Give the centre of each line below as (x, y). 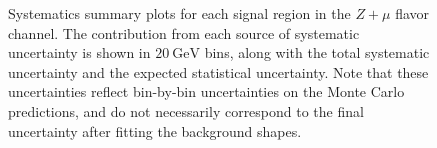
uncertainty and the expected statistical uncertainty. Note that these (218, 71)
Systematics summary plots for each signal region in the (179, 13)
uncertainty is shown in (79, 52)
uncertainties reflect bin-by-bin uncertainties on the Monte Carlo (206, 91)
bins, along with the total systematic (317, 52)
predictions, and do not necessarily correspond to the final (186, 110)
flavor (412, 13)
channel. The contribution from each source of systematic (184, 32)
